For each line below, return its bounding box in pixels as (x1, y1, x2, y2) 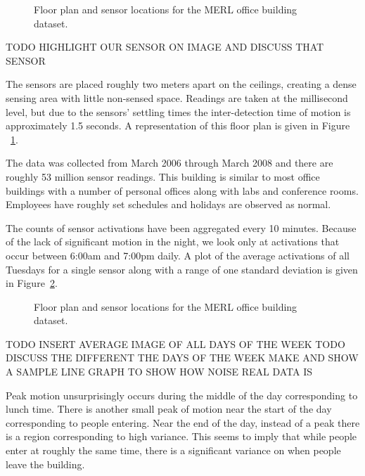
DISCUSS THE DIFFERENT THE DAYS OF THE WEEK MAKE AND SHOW (6, 350, 359, 365)
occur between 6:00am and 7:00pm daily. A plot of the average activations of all (6, 247, 350, 262)
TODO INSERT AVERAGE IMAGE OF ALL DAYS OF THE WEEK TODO (6, 336, 345, 351)
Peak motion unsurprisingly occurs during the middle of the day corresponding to (6, 387, 358, 402)
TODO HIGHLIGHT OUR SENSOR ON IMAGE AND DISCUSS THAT (6, 39, 324, 54)
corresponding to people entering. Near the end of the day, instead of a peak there (6, 415, 360, 430)
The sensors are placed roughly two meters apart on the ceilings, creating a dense (6, 77, 357, 91)
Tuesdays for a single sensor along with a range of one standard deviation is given (6, 262, 358, 276)
